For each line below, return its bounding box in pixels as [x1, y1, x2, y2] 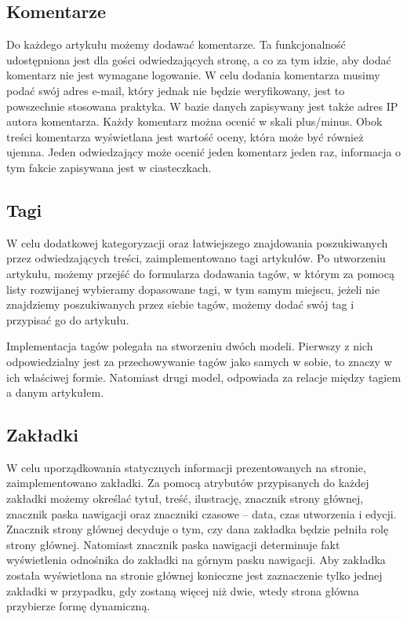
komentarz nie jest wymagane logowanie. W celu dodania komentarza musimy [6, 67, 380, 83]
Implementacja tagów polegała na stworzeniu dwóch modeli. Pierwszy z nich [6, 338, 373, 354]
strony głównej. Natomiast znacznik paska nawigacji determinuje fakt [6, 536, 340, 552]
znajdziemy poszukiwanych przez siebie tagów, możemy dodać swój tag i [6, 296, 354, 313]
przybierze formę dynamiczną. [6, 598, 151, 614]
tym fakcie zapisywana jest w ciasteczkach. [6, 159, 212, 175]
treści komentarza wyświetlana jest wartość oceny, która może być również [6, 128, 364, 145]
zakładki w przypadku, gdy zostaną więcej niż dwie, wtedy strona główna [6, 582, 359, 599]
